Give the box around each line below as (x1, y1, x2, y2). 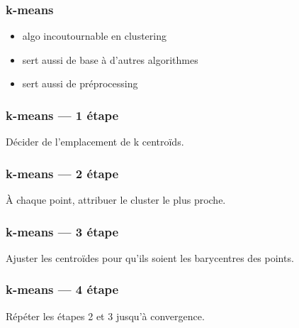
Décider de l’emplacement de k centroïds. (6, 134, 184, 149)
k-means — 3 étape (6, 222, 119, 240)
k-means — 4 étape (6, 280, 119, 298)
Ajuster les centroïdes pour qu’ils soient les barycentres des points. (6, 250, 294, 265)
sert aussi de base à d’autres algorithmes (22, 52, 198, 67)
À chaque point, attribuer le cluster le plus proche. (6, 192, 226, 207)
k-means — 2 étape (6, 164, 119, 182)
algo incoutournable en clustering (22, 28, 167, 43)
